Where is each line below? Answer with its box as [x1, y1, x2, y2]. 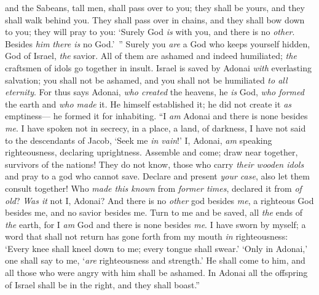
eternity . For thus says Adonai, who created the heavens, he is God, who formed [5, 85, 304, 98]
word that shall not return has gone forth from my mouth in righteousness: [5, 230, 288, 243]
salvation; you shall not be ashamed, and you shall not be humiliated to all [5, 73, 288, 86]
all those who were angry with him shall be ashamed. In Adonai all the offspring [5, 266, 308, 279]
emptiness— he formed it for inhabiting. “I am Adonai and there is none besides [5, 109, 308, 122]
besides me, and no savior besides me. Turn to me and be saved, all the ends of [5, 206, 302, 219]
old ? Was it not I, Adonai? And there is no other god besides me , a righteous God [5, 194, 314, 206]
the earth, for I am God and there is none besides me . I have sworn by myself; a [5, 218, 306, 230]
